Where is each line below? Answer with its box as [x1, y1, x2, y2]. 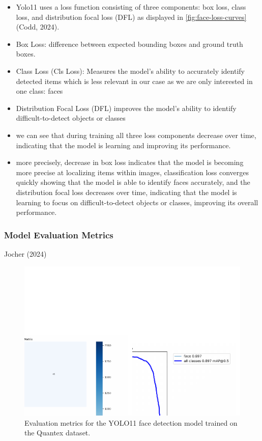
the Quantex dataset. [24, 427, 91, 438]
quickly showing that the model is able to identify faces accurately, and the [16, 177, 250, 187]
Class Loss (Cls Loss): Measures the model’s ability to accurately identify [16, 65, 245, 76]
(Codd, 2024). [16, 21, 60, 32]
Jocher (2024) [4, 248, 47, 259]
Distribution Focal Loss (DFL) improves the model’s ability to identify [16, 102, 237, 113]
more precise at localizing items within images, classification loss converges [16, 167, 249, 177]
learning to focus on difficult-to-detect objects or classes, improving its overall [16, 197, 258, 207]
